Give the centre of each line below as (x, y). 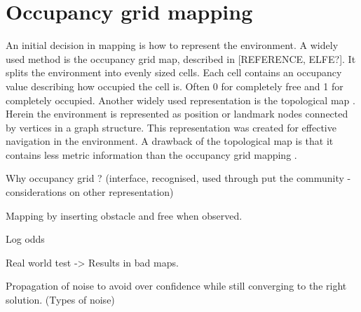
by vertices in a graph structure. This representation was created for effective (171, 127)
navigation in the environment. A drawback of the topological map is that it (170, 141)
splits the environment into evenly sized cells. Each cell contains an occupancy (174, 72)
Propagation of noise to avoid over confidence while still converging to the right (176, 286)
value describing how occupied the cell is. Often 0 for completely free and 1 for (175, 86)
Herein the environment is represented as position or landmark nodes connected (177, 114)
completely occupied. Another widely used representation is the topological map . (180, 100)
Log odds (25, 239)
